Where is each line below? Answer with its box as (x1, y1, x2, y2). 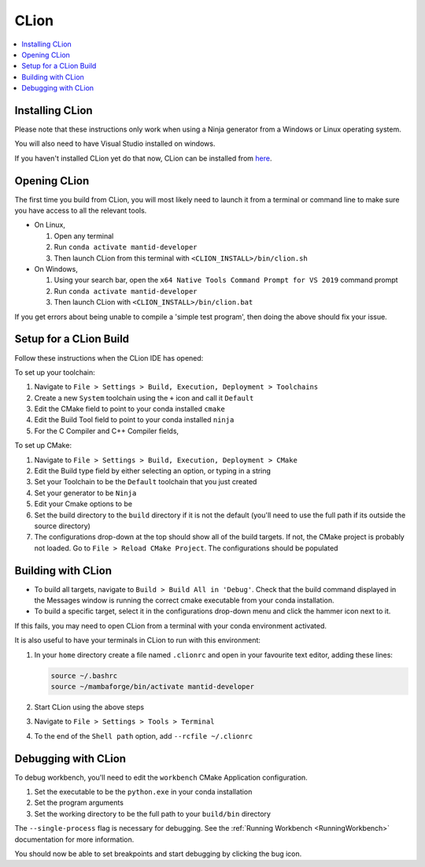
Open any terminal (54, 231, 114, 240)
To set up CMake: (14, 441, 72, 450)
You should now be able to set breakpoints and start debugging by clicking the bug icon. (14, 849, 302, 858)
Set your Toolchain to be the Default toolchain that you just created (34, 477, 257, 487)
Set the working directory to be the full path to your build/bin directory (34, 809, 272, 818)
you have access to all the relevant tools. (14, 206, 147, 216)
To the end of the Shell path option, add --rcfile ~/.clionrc (34, 731, 253, 740)
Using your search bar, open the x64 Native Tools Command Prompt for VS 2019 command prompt (54, 276, 398, 285)
